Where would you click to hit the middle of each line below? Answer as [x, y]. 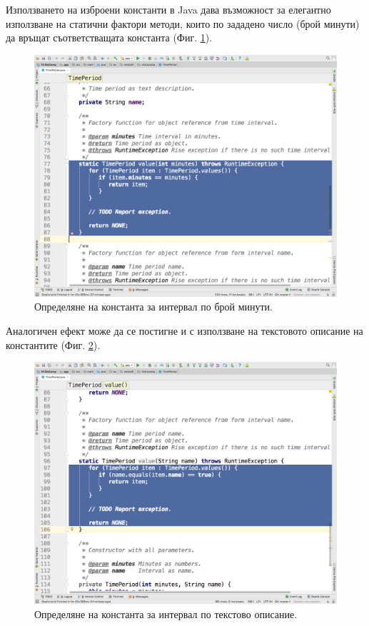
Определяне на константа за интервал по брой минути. [153, 307]
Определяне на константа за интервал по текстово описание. [166, 614]
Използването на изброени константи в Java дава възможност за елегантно [168, 9]
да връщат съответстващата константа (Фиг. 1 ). [109, 37]
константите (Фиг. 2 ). [53, 344]
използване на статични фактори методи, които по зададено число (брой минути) [183, 23]
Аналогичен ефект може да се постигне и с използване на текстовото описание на [184, 331]
